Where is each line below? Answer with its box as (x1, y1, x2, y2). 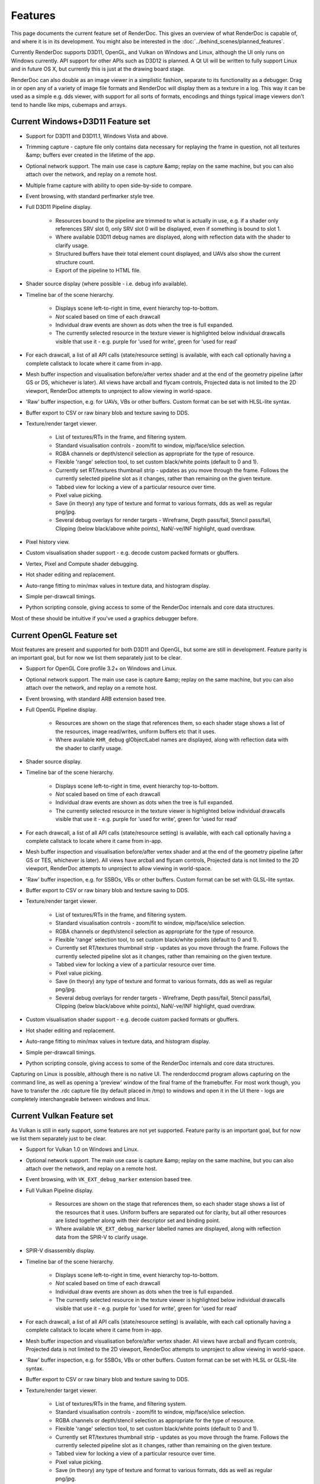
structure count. (55, 258, 95, 265)
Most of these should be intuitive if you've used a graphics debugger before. (11, 614, 199, 621)
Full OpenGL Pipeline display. (25, 706, 97, 713)
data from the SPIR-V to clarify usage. (55, 1234, 148, 1241)
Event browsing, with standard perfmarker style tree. (25, 192, 155, 199)
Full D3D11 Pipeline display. (25, 204, 92, 211)
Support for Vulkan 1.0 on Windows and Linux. (25, 1146, 139, 1153)
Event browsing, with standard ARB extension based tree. (25, 695, 166, 702)
